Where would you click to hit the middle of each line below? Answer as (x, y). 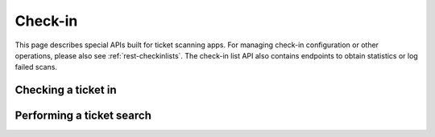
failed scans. (36, 67)
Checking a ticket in (66, 90)
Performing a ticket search (83, 116)
